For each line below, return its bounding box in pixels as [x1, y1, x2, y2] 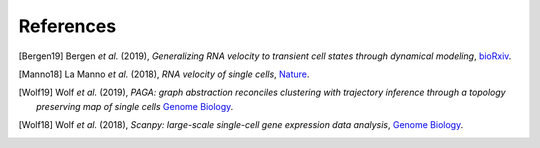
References [18, 15, 117, 37]
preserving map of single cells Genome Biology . [36, 100, 234, 112]
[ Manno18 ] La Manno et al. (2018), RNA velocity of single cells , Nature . [18, 68, 310, 80]
